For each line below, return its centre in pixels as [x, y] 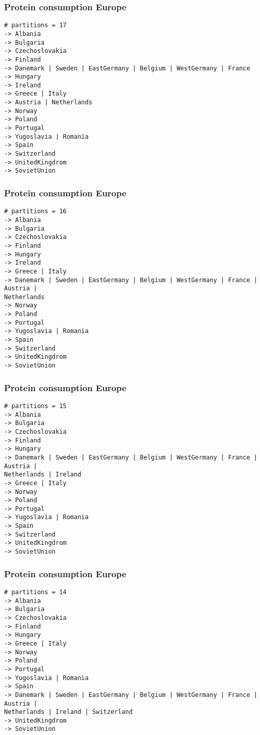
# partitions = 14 [35, 592]
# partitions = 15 [35, 406]
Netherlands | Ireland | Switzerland [68, 712]
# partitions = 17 [35, 25]
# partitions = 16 [35, 212]
